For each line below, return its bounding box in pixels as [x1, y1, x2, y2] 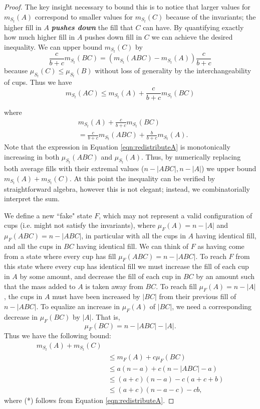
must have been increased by [52, 291, 140, 302]
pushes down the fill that [51, 22, 133, 32]
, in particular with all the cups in [81, 230, 186, 241]
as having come [197, 241, 244, 251]
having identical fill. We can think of [76, 241, 189, 251]
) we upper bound [201, 163, 256, 173]
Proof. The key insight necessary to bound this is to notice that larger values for [4, 2, 250, 12]
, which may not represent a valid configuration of [99, 210, 252, 220]
